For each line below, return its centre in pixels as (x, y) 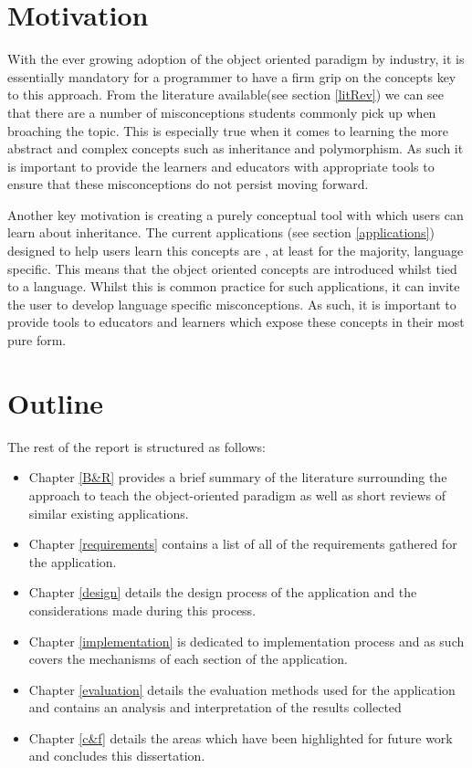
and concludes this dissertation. (117, 756)
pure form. (37, 340)
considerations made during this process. (142, 610)
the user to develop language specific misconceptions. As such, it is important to (232, 304)
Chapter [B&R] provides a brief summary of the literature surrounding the (238, 477)
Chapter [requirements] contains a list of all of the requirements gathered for (243, 544)
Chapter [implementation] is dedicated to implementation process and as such (246, 641)
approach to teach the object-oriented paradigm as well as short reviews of (237, 494)
